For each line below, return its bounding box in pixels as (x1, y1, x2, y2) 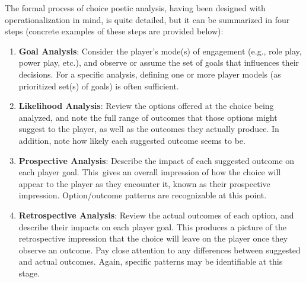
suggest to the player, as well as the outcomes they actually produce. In (18, 123, 279, 135)
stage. (18, 266, 40, 279)
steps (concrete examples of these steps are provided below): (5, 25, 224, 37)
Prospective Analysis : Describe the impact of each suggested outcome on (18, 154, 295, 166)
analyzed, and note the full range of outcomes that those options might (18, 111, 278, 123)
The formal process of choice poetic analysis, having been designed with (5, 2, 266, 14)
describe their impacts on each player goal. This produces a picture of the (18, 220, 287, 233)
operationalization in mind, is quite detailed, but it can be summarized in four (5, 13, 290, 25)
